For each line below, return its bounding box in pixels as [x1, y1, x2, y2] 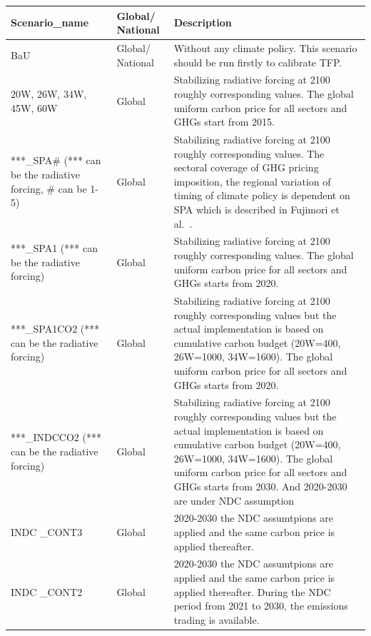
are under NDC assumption [173, 493, 295, 508]
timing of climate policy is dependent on [173, 188, 350, 203]
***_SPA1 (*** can [11, 241, 98, 256]
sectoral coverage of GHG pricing [173, 160, 319, 175]
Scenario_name [11, 15, 89, 30]
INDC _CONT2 [11, 584, 83, 599]
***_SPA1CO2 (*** [11, 321, 100, 336]
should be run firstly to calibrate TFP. [173, 54, 342, 69]
